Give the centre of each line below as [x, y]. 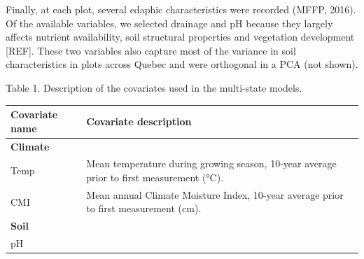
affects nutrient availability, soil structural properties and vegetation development [180, 37]
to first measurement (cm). [144, 208]
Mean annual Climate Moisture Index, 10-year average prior [215, 194]
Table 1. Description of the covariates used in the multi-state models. [154, 87]
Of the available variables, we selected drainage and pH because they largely [169, 23]
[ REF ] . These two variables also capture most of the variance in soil [151, 50]
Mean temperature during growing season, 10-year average [211, 163]
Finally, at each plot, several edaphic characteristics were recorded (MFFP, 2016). [181, 9]
